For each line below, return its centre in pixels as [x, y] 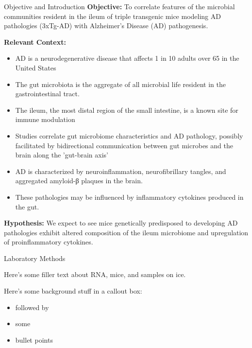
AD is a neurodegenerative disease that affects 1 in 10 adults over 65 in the [127, 58]
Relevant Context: [35, 42]
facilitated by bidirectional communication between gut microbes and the [124, 145]
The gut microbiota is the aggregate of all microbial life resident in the [120, 84]
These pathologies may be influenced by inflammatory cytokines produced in [129, 197]
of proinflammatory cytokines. [49, 242]
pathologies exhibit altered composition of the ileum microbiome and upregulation [126, 232]
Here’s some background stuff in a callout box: [73, 291]
